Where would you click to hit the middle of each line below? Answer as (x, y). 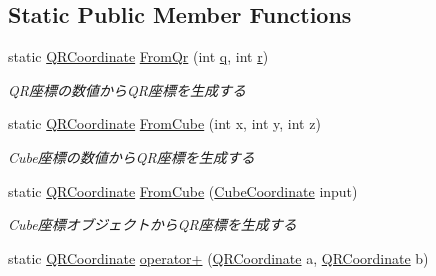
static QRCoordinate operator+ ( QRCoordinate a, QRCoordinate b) (218, 257)
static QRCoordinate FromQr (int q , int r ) (138, 56)
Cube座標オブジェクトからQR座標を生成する (152, 224)
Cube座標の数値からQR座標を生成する (131, 156)
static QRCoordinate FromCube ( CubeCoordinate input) (183, 190)
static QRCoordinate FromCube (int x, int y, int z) (164, 123)
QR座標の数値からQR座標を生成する (127, 89)
